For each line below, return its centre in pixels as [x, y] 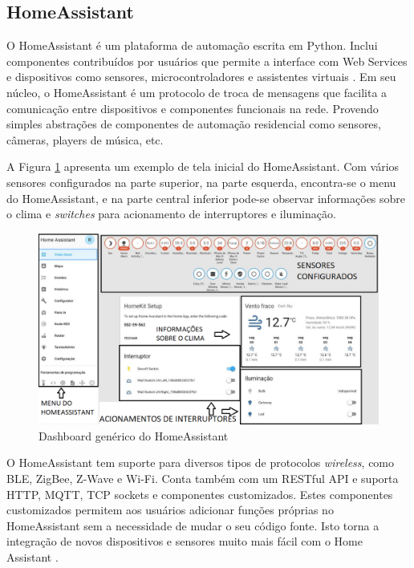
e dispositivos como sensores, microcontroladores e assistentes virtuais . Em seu [201, 77]
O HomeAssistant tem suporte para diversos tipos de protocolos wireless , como [201, 463]
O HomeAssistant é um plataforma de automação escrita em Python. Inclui [192, 45]
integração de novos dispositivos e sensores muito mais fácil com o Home [185, 541]
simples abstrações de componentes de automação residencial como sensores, [194, 124]
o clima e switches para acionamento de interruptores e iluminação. [171, 214]
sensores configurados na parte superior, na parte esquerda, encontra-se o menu [201, 182]
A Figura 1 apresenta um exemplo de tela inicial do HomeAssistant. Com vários [203, 166]
